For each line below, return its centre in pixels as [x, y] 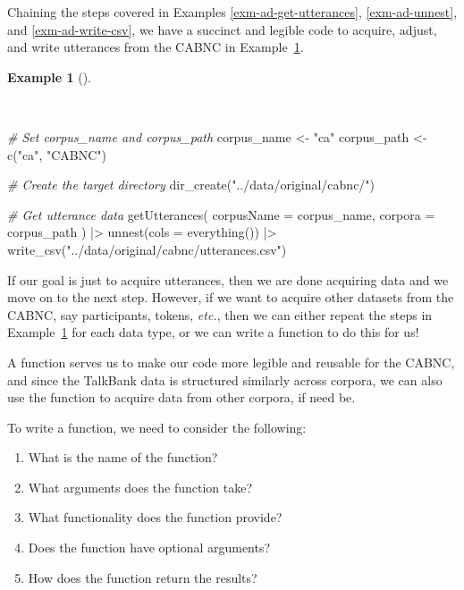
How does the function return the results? [143, 577]
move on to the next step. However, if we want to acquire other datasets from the [231, 297]
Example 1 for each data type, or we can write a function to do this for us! [213, 332]
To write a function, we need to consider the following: [157, 427]
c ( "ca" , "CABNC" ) [57, 154]
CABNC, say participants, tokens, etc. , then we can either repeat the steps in [220, 314]
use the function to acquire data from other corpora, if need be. [181, 397]
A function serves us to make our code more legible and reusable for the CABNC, [231, 362]
